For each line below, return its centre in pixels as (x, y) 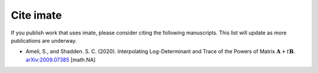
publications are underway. (44, 40)
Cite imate (36, 15)
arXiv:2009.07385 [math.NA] (61, 60)
